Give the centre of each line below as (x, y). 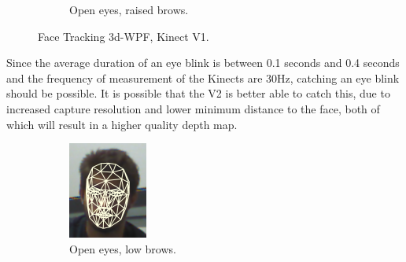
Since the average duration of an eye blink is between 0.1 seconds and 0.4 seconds (203, 63)
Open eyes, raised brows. (129, 9)
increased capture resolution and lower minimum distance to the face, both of (193, 108)
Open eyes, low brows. (123, 248)
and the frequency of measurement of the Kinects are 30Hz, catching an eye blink (203, 77)
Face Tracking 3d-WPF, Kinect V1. (124, 36)
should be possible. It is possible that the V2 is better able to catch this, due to (198, 93)
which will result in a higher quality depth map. (122, 124)
